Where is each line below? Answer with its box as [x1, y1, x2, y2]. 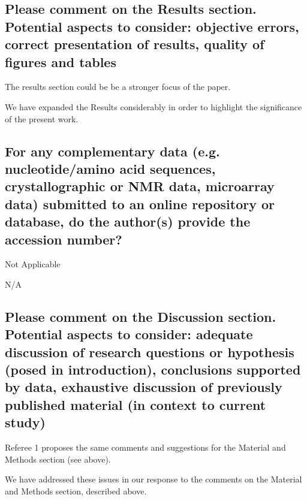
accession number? [5, 230, 122, 248]
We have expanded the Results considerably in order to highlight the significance [5, 100, 302, 113]
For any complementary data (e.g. [5, 141, 220, 160]
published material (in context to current [5, 395, 266, 414]
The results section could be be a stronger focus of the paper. [5, 80, 231, 93]
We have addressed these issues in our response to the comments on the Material [5, 473, 302, 485]
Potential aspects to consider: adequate [5, 325, 253, 343]
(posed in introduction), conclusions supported [5, 360, 301, 379]
